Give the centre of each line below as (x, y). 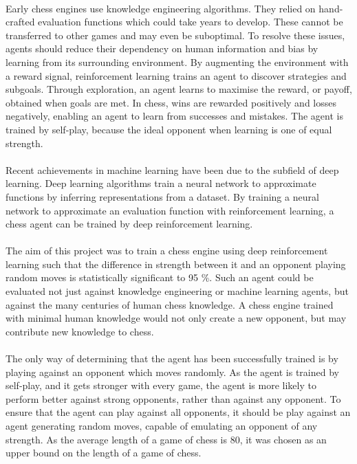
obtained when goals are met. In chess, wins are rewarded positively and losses (171, 102)
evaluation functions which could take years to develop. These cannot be (191, 22)
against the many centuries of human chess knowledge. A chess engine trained (170, 304)
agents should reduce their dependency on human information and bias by (162, 48)
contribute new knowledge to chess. (80, 331)
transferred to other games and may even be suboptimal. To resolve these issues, (175, 35)
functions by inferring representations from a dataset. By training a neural (162, 196)
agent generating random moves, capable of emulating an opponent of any (162, 426)
